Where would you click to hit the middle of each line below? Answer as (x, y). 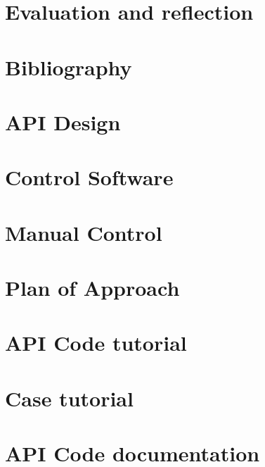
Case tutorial (69, 398)
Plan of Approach (92, 288)
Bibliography (69, 67)
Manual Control (84, 232)
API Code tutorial (96, 343)
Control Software (89, 177)
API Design (63, 122)
